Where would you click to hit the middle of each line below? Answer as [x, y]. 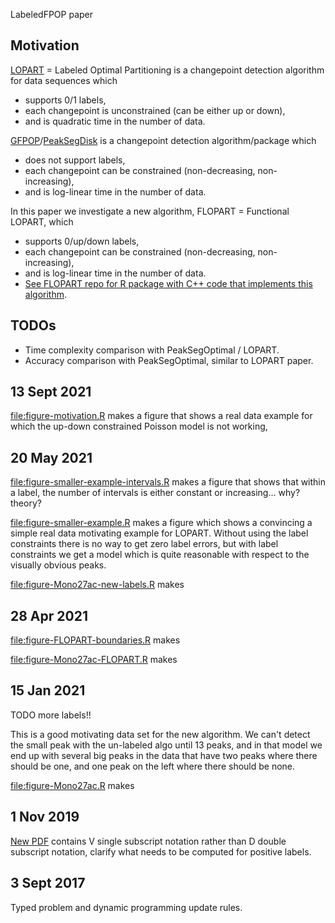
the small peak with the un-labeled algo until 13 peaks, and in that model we [166, 745]
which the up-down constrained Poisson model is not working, [139, 426]
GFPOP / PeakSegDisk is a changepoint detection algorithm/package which [163, 140]
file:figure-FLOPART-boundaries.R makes [95, 640]
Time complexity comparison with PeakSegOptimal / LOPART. [152, 350]
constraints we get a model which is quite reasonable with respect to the [160, 555]
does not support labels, [75, 160]
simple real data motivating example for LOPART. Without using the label [159, 533]
